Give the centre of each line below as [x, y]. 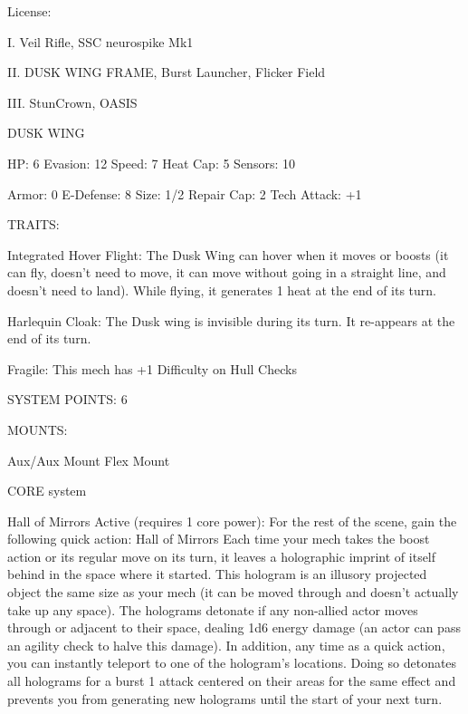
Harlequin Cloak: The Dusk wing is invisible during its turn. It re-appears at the [231, 320]
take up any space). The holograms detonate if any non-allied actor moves [213, 609]
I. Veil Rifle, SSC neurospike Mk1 [100, 41]
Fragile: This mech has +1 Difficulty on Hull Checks [152, 368]
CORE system [47, 491]
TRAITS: [33, 224]
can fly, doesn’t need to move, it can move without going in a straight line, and [227, 272]
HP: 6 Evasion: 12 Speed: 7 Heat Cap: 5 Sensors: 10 [151, 163]
